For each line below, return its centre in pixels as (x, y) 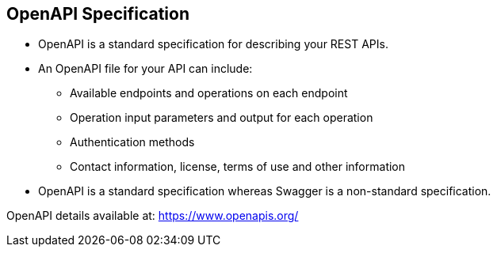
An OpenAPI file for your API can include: (145, 69)
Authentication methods (132, 142)
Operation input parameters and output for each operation (222, 118)
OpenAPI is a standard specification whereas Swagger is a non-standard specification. (265, 191)
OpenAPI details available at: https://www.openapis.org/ (153, 216)
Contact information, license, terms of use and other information (238, 167)
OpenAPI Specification (98, 14)
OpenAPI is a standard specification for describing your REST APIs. (213, 44)
